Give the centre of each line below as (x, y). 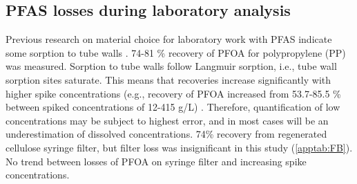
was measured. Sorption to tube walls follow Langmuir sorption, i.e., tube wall (171, 66)
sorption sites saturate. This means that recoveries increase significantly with (168, 79)
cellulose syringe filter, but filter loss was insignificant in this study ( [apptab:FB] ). (179, 147)
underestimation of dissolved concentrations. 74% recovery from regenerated (166, 134)
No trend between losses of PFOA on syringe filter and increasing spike (156, 161)
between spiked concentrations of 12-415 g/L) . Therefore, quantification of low (173, 107)
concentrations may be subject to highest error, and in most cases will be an (167, 120)
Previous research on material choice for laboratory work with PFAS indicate (169, 39)
